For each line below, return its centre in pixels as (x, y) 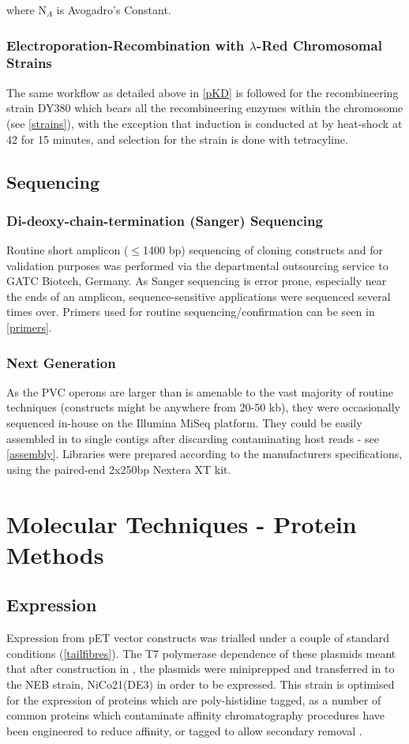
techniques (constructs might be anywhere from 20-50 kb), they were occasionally (203, 407)
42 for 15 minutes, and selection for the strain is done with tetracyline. (177, 139)
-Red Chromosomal (319, 45)
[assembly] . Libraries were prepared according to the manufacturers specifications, (204, 454)
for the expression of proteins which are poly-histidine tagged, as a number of (194, 699)
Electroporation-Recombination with (126, 45)
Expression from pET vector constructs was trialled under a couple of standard (198, 638)
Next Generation (61, 362)
